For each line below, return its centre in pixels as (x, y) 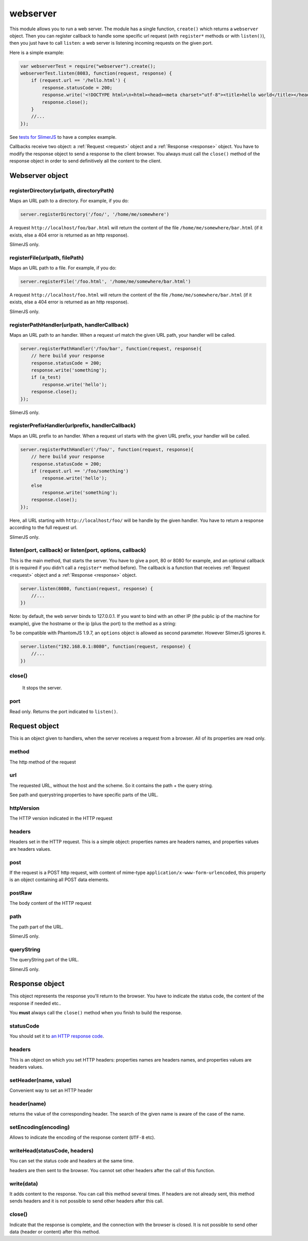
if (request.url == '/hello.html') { (79, 80)
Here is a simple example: (37, 52)
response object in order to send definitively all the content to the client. (85, 161)
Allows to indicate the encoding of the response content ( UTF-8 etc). (82, 1137)
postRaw (21, 893)
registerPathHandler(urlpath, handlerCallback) (69, 325)
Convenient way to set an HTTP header (51, 1090)
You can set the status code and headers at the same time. (72, 1161)
